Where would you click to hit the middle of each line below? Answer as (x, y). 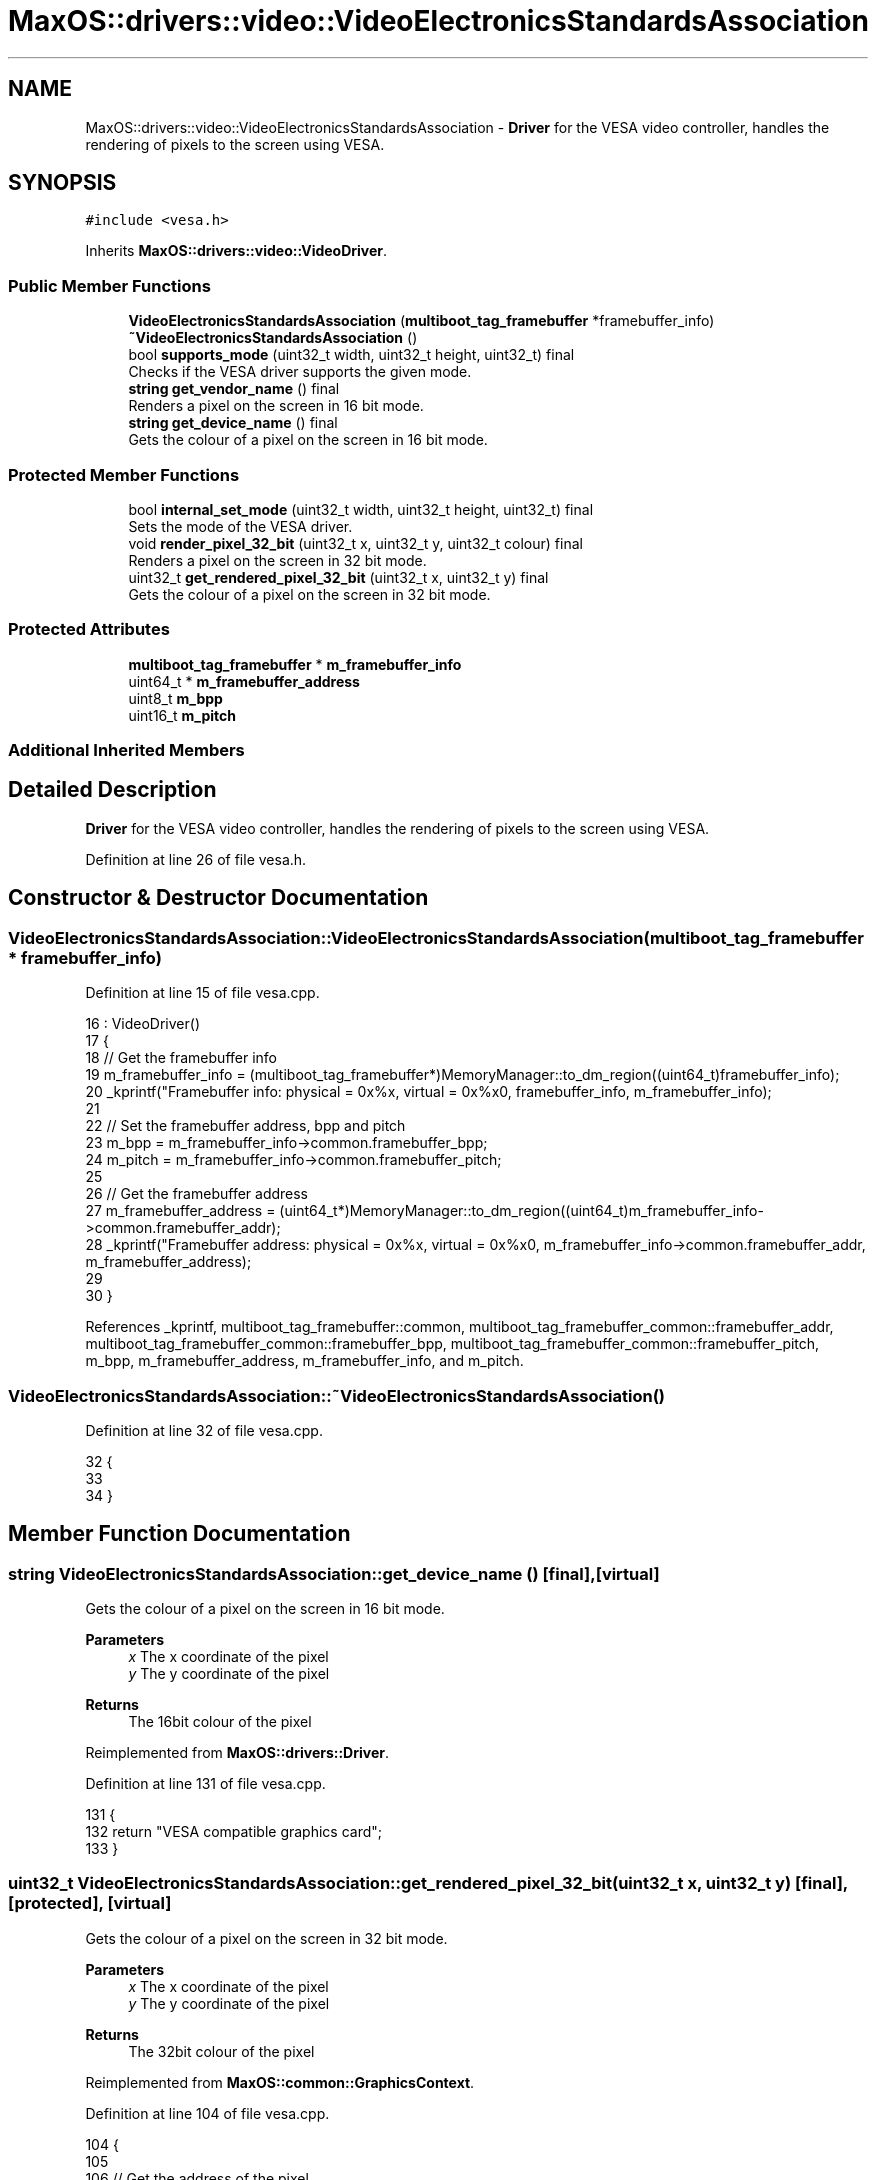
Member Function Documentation (179, 1534)
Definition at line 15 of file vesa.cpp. (202, 993)
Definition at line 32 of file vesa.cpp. (204, 1430)
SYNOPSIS (62, 183)
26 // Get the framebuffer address (197, 1194)
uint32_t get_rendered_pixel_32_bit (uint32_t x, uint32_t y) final (338, 577)
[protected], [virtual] (90, 1903)
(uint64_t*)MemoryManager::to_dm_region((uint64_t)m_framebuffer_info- (521, 1211)
